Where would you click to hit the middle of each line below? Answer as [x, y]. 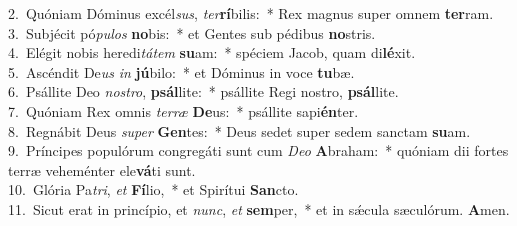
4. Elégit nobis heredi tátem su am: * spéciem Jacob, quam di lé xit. [212, 52]
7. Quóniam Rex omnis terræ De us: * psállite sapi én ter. [183, 110]
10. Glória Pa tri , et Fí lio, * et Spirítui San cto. [153, 189]
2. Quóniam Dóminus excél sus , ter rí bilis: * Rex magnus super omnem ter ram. [251, 13]
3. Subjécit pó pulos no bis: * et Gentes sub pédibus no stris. [192, 32]
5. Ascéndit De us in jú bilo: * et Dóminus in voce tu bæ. [181, 71]
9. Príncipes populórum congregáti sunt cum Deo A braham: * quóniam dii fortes [258, 150]
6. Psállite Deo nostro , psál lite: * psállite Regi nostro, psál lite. [203, 91]
